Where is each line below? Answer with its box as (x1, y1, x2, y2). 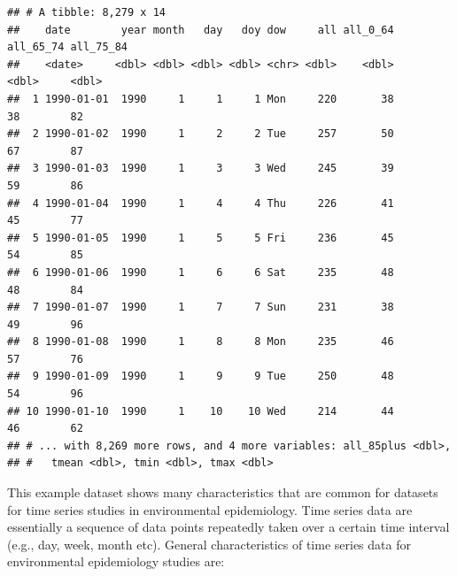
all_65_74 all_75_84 (7, 41, 128, 54)
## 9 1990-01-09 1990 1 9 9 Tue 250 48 (7, 370, 394, 383)
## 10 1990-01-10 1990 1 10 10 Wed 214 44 (7, 404, 394, 418)
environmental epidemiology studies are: (7, 552, 225, 571)
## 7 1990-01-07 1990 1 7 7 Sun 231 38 (7, 301, 394, 314)
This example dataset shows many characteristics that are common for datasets (7, 483, 438, 502)
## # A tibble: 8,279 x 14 (7, 6, 166, 19)
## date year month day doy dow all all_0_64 (7, 23, 394, 36)
